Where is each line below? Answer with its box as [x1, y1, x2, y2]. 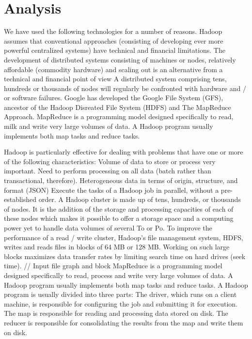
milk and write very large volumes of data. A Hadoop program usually [4, 121, 213, 131]
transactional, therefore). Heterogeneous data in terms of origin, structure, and [4, 175, 238, 185]
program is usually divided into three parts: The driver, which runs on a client [4, 289, 237, 299]
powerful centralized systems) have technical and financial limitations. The [4, 45, 225, 55]
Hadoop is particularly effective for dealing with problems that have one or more [4, 147, 243, 157]
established [4, 194, 37, 204]
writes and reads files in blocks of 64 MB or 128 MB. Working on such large [4, 242, 230, 252]
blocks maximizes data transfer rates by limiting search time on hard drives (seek [4, 251, 246, 261]
